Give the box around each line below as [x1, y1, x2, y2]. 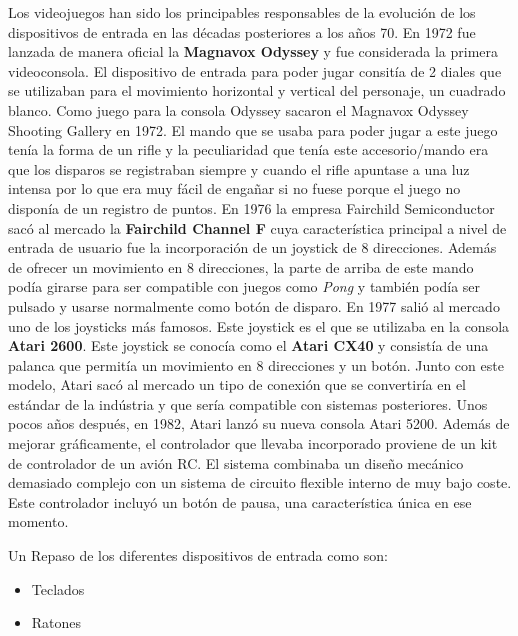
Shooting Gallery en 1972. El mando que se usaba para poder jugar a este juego [8, 119, 498, 140]
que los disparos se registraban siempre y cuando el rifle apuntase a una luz [8, 158, 470, 179]
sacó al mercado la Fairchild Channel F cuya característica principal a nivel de [8, 217, 507, 238]
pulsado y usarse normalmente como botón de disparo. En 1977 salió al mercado [8, 295, 500, 316]
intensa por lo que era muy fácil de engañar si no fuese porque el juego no [8, 178, 461, 199]
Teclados [31, 578, 85, 599]
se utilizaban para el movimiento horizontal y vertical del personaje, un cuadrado [8, 80, 506, 101]
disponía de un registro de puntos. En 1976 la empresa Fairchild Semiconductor [8, 197, 495, 218]
